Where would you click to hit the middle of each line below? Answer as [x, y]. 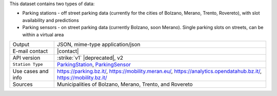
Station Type [28, 65]
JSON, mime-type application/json [99, 44]
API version [26, 58]
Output [21, 44]
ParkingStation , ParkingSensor [94, 64]
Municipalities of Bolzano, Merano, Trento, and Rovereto [125, 84]
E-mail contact [30, 51]
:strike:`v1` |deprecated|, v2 [90, 58]
